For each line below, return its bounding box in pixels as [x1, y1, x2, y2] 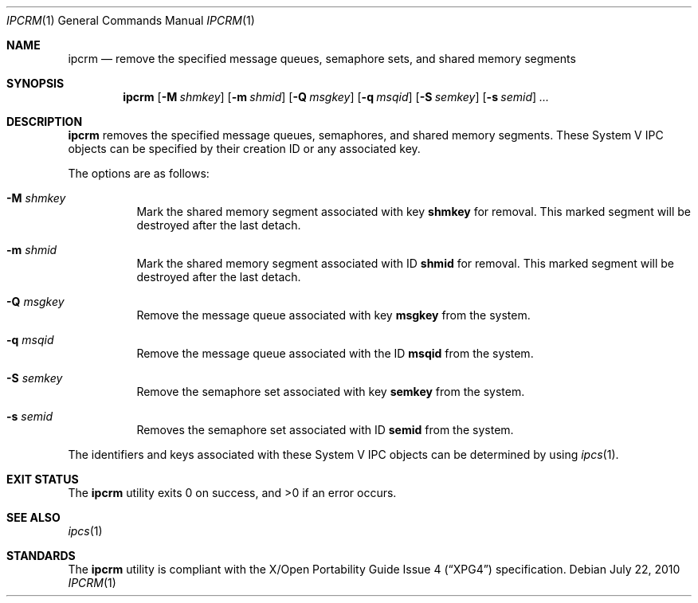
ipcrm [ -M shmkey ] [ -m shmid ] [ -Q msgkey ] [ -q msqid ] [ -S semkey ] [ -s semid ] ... [123, 90, 550, 104]
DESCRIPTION [6, 115, 83, 128]
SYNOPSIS [6, 76, 65, 90]
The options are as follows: [68, 166, 210, 180]
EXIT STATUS [6, 472, 79, 486]
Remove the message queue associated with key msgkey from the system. [136, 308, 531, 322]
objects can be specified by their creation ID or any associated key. [68, 142, 421, 155]
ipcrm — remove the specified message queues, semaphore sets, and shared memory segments [68, 52, 576, 65]
